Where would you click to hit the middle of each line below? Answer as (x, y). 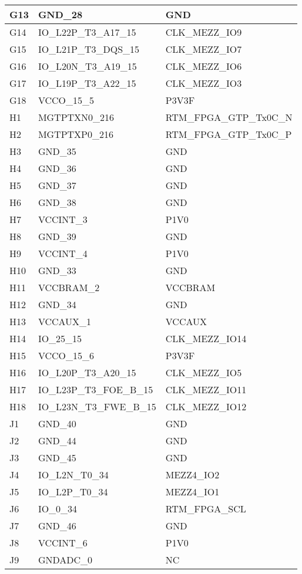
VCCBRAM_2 (69, 287)
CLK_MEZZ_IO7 (204, 49)
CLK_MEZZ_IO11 (206, 389)
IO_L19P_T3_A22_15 (87, 83)
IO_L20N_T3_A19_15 (87, 66)
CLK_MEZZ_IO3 (204, 83)
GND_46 (57, 526)
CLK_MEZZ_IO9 (204, 32)
